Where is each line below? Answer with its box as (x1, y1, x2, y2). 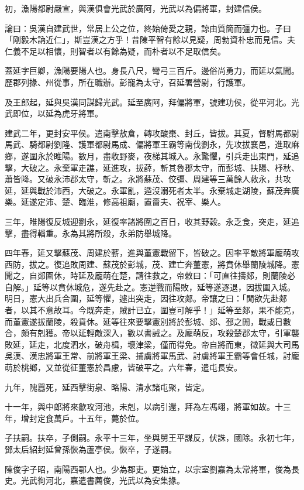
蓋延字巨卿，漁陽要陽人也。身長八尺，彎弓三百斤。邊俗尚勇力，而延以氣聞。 (5, 64, 299, 77)
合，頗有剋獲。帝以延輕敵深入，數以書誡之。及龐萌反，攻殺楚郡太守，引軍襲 (5, 327, 299, 339)
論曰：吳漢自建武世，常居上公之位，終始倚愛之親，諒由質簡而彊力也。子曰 (5, 22, 291, 34)
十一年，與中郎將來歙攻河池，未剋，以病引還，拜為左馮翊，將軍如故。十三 (5, 400, 291, 413)
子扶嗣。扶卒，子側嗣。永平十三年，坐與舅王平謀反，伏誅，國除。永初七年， (5, 431, 299, 444)
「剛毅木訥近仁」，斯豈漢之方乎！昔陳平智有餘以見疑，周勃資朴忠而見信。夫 (5, 33, 295, 46)
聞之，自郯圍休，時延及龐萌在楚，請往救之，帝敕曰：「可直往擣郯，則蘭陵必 (5, 269, 295, 282)
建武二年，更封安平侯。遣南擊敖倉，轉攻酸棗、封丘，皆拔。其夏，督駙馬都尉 (5, 126, 299, 139)
